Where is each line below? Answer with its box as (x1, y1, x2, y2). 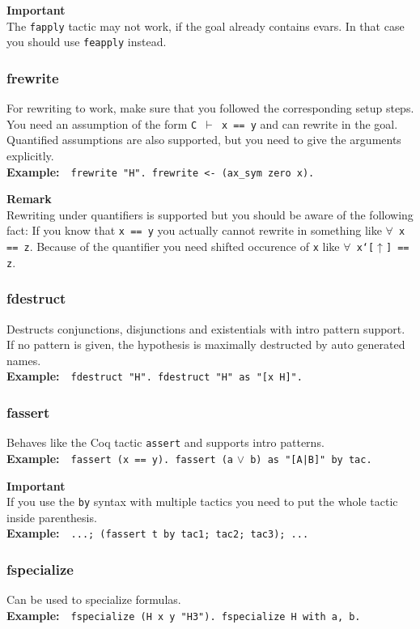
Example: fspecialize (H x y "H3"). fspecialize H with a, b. (6, 606, 361, 623)
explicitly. (6, 147, 54, 164)
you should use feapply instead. (6, 33, 167, 50)
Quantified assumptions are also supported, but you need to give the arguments (6, 131, 401, 148)
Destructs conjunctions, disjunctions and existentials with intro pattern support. (6, 320, 405, 337)
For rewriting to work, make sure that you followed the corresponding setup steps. (6, 100, 414, 117)
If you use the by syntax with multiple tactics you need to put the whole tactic (6, 493, 398, 510)
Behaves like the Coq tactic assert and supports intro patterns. (6, 434, 325, 451)
